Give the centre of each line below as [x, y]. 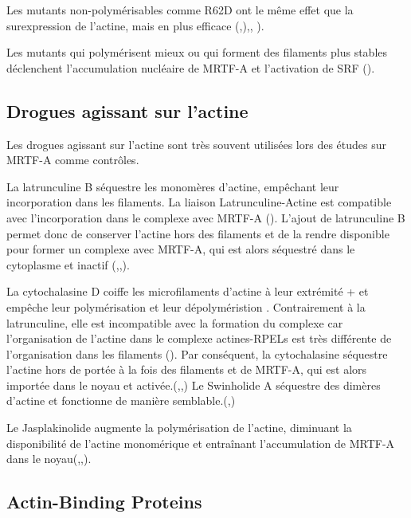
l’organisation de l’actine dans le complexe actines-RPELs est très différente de [199, 338]
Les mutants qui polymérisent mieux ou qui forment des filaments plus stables [197, 52]
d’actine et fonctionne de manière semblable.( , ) [121, 400]
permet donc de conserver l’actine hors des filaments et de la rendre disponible [198, 233]
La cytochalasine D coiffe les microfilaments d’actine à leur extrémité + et [188, 291]
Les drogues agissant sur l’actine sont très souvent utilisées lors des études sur [197, 144]
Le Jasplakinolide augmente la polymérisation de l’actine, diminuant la [179, 428]
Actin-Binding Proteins [104, 502]
